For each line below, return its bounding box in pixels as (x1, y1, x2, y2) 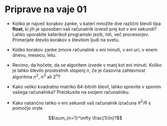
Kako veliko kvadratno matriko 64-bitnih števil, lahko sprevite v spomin (12, 83, 161, 90)
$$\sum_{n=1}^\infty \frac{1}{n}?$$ (48, 115, 123, 121)
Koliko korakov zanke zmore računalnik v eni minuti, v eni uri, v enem (12, 46, 158, 53)
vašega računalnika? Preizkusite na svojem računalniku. (12, 89, 130, 95)
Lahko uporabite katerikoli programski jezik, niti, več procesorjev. (12, 31, 149, 37)
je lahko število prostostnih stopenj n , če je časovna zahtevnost (12, 67, 146, 73)
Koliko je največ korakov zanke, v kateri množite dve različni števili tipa (12, 20, 161, 27)
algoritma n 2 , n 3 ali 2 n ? (12, 72, 61, 80)
